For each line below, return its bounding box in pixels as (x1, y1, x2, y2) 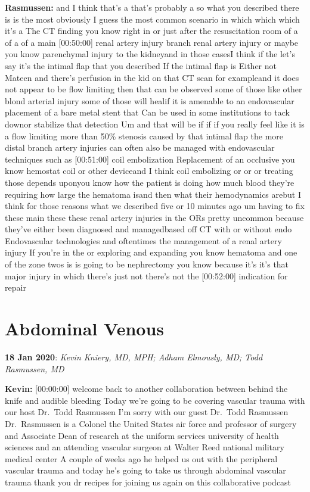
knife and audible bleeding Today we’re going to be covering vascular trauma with (5, 394, 305, 406)
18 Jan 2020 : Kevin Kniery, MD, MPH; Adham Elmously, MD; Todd (5, 350, 263, 363)
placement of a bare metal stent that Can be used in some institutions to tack (5, 106, 290, 119)
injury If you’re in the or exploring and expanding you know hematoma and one (5, 246, 297, 259)
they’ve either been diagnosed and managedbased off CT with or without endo (5, 223, 292, 235)
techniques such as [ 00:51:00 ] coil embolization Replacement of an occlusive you (5, 152, 295, 165)
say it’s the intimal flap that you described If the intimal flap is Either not (5, 59, 277, 71)
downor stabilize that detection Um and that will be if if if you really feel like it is (5, 117, 305, 130)
